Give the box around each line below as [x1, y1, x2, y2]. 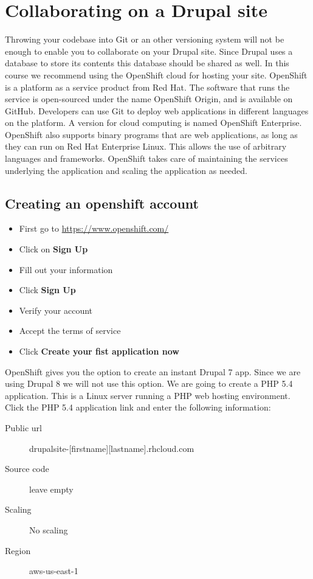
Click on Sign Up [19, 243, 88, 255]
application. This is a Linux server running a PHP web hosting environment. [5, 389, 291, 401]
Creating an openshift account [5, 193, 199, 212]
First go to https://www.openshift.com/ [19, 222, 169, 235]
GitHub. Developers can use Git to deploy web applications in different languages [5, 104, 309, 117]
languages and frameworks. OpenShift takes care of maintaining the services [5, 152, 288, 165]
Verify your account [19, 303, 93, 316]
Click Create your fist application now [19, 345, 179, 358]
